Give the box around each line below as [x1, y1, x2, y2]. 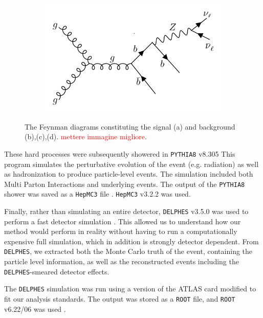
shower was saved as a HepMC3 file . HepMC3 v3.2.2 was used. [4, 188, 191, 199]
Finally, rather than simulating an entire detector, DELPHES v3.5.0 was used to [4, 206, 249, 217]
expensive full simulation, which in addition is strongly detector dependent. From [4, 236, 259, 246]
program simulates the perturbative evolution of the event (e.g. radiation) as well [4, 158, 259, 169]
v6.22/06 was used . [4, 303, 66, 314]
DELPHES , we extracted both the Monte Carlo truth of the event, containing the [4, 246, 253, 257]
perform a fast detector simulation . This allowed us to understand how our [4, 216, 241, 226]
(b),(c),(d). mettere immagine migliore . [25, 131, 147, 142]
